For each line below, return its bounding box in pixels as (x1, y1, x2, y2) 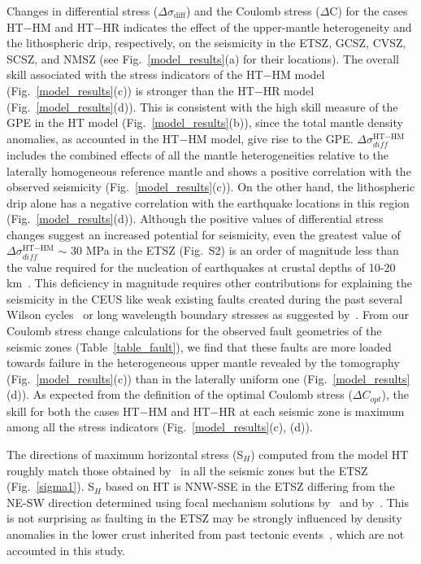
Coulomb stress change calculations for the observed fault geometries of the (7, 322, 382, 339)
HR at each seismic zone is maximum (219, 402, 405, 419)
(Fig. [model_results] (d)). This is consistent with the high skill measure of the (7, 98, 398, 115)
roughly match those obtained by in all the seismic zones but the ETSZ (7, 461, 368, 479)
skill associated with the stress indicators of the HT (7, 66, 263, 83)
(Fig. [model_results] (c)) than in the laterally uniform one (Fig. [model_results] (7, 369, 410, 387)
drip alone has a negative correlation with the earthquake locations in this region (7, 194, 410, 211)
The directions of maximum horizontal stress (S (7, 446, 244, 463)
